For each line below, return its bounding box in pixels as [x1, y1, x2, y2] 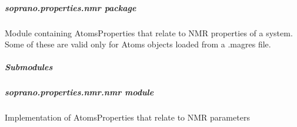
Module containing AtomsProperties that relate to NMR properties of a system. [5, 26, 293, 39]
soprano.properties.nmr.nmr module [5, 86, 154, 98]
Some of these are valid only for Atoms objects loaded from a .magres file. [5, 38, 271, 50]
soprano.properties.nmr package [5, 1, 136, 13]
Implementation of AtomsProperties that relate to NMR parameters [5, 111, 250, 123]
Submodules [5, 61, 53, 73]
